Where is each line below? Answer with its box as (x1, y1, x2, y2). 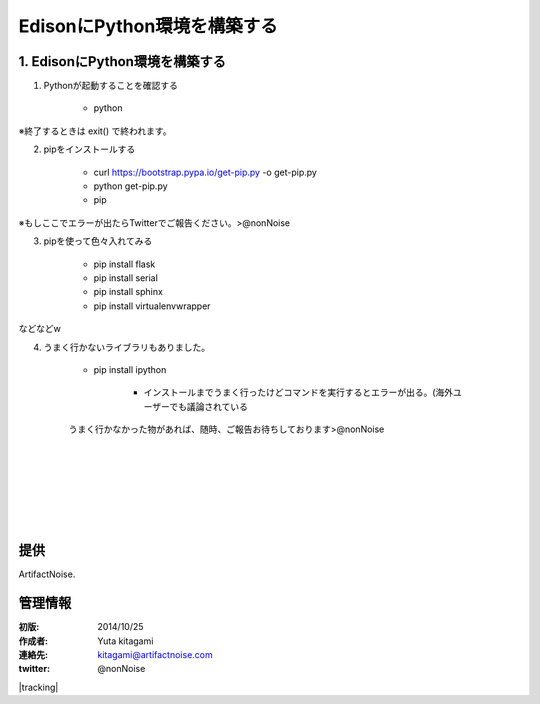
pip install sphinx (93, 286, 164, 298)
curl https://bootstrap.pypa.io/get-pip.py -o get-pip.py (93, 166, 317, 178)
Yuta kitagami (97, 635, 154, 647)
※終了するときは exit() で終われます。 (18, 125, 172, 137)
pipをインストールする (43, 143, 136, 155)
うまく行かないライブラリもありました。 (43, 341, 210, 353)
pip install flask (93, 258, 156, 270)
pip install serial (93, 271, 159, 284)
